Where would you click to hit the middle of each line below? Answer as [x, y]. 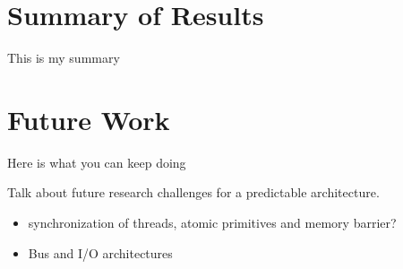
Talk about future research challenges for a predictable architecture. [193, 192]
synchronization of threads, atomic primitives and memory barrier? [212, 223]
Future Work [89, 119]
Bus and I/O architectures [100, 252]
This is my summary [64, 58]
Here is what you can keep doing [97, 162]
